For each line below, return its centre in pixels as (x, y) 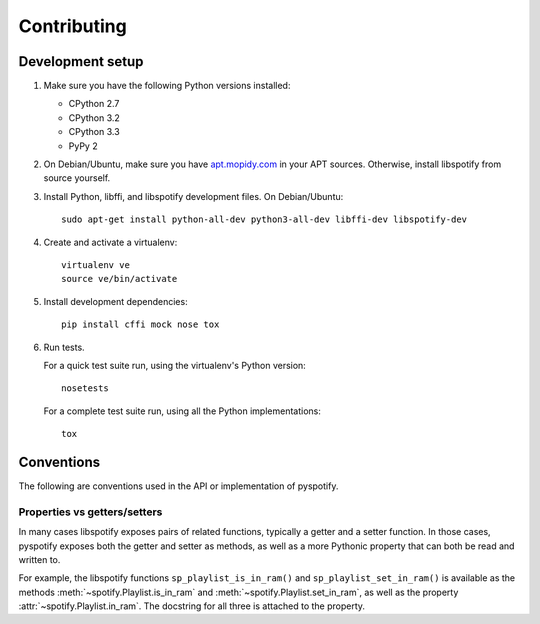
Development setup (81, 61)
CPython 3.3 (94, 132)
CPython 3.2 (94, 117)
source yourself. (77, 178)
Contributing (72, 26)
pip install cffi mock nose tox (140, 324)
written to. (39, 559)
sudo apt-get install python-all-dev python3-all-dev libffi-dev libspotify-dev (264, 219)
